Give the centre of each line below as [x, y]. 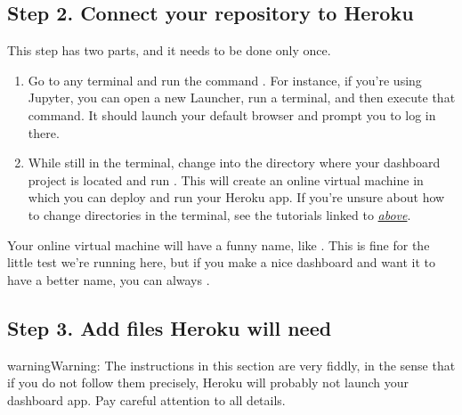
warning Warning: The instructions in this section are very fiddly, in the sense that [231, 365]
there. [44, 132]
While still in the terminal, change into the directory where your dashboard [234, 163]
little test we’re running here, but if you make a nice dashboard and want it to [221, 262]
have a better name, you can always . [109, 279]
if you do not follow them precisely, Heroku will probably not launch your [208, 382]
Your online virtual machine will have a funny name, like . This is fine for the [219, 244]
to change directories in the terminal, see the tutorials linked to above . [219, 214]
